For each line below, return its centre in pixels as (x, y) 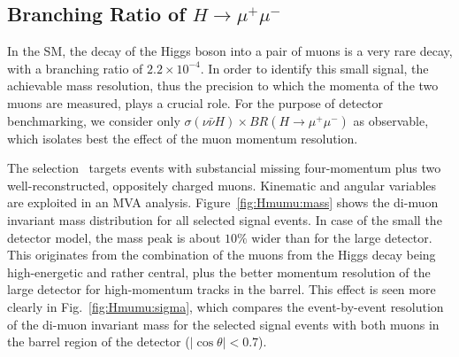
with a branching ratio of (75, 68)
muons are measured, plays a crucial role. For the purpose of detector (195, 102)
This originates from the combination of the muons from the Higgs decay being (222, 255)
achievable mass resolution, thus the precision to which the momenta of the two (223, 85)
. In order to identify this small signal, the (314, 68)
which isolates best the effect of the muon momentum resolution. (183, 138)
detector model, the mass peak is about (114, 237)
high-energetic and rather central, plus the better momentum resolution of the (219, 272)
